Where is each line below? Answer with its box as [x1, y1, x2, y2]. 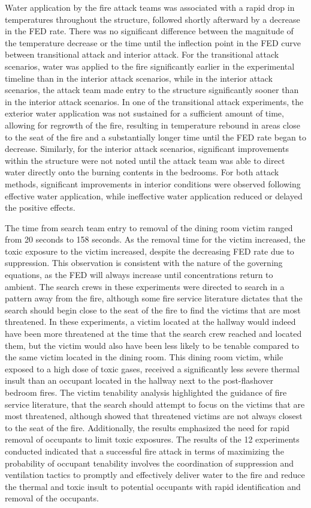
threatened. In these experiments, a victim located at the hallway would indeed [5, 315, 296, 328]
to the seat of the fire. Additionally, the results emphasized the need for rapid [5, 421, 289, 434]
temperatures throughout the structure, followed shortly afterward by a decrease [5, 13, 300, 25]
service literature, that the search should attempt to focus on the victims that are [5, 398, 305, 410]
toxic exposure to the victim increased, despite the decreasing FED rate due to [5, 244, 294, 257]
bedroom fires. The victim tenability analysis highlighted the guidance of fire [5, 386, 287, 398]
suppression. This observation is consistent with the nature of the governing [5, 256, 283, 269]
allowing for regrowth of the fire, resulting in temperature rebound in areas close [5, 118, 300, 131]
